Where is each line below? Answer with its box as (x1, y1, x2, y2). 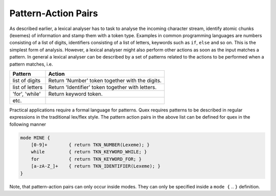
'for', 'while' (12, 90, 41, 97)
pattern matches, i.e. (9, 61, 53, 67)
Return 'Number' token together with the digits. (48, 77, 162, 84)
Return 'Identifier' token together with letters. (48, 83, 157, 91)
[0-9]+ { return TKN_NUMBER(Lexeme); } (31, 142, 150, 148)
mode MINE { (20, 135, 51, 141)
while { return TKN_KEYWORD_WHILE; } (31, 149, 147, 155)
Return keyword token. (48, 90, 103, 97)
